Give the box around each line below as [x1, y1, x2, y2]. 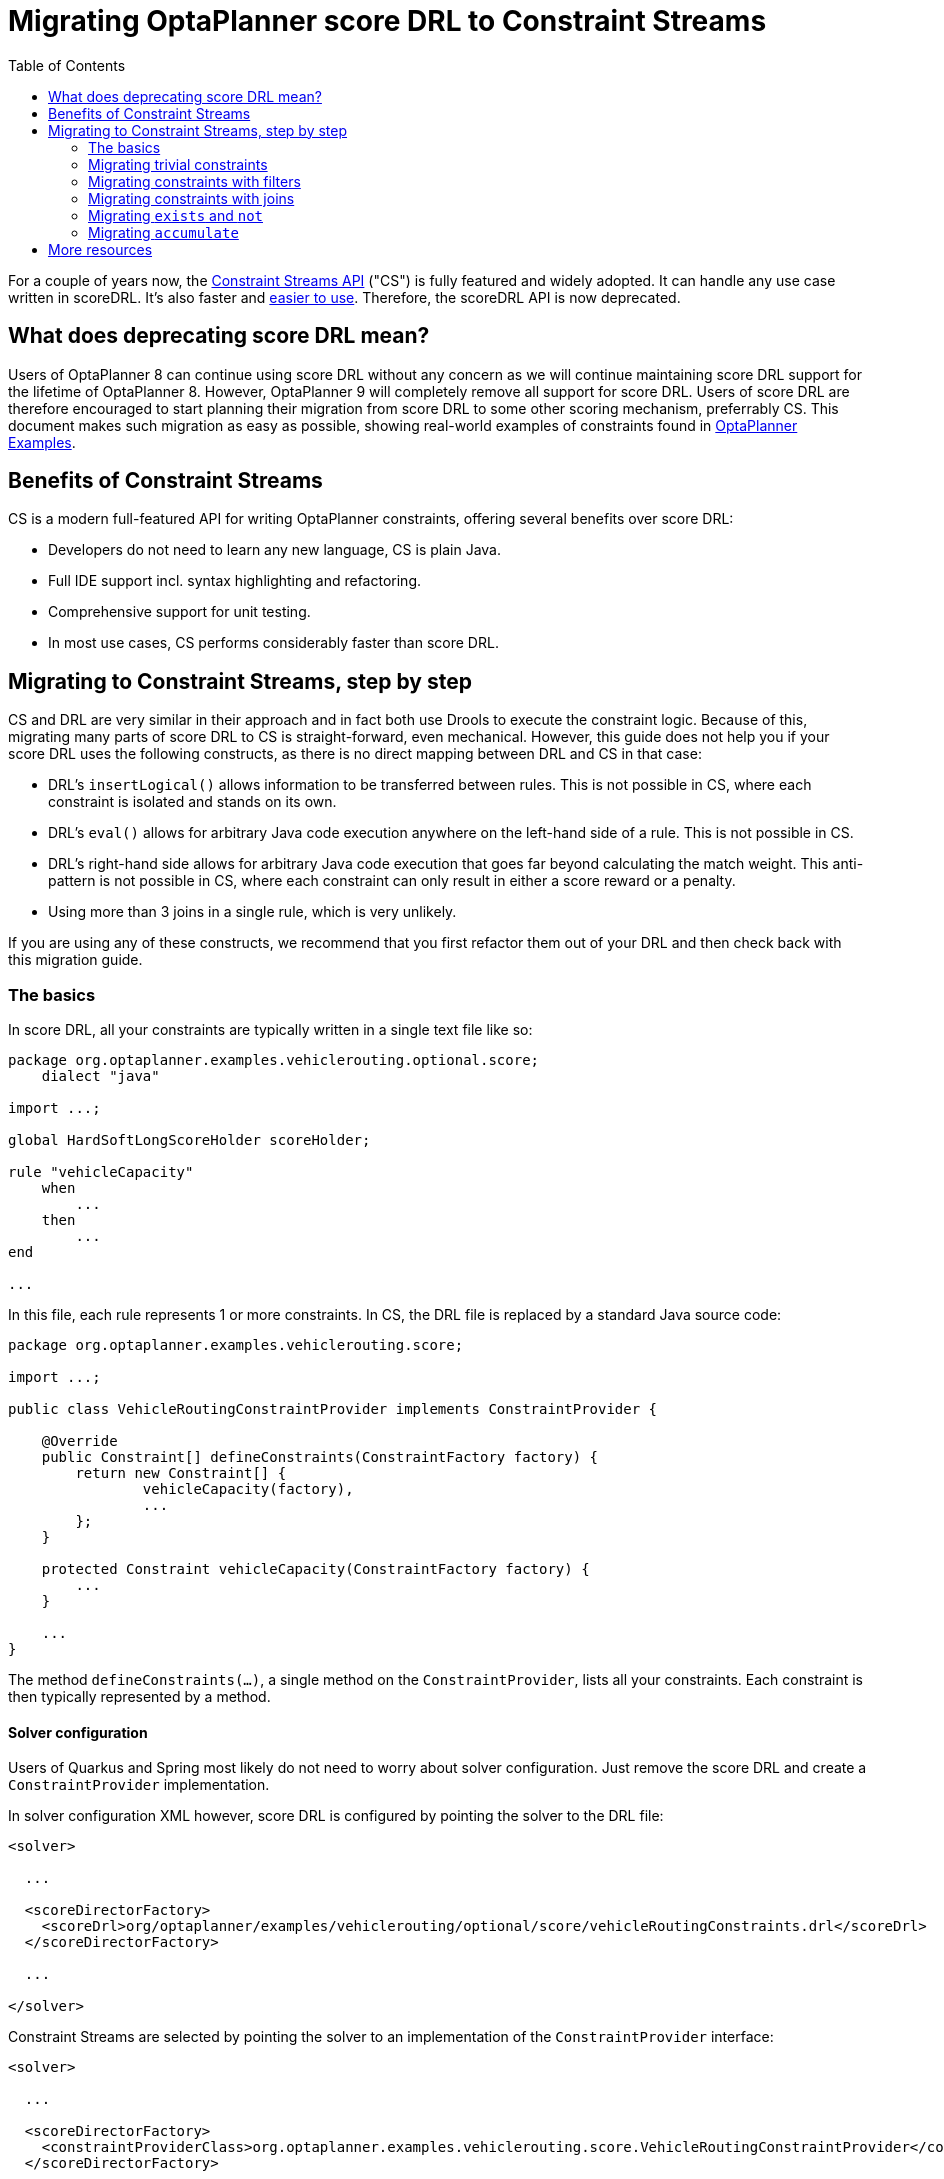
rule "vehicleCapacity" [8, 1164, 194, 1181]
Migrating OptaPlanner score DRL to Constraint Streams [8, 4, 767, 38]
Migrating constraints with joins [88, 189, 295, 207]
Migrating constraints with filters [88, 172, 301, 190]
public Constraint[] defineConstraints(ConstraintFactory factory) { [41, 1449, 599, 1466]
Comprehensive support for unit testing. [48, 603, 311, 621]
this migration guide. [8, 951, 143, 969]
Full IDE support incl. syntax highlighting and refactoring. [48, 572, 421, 590]
